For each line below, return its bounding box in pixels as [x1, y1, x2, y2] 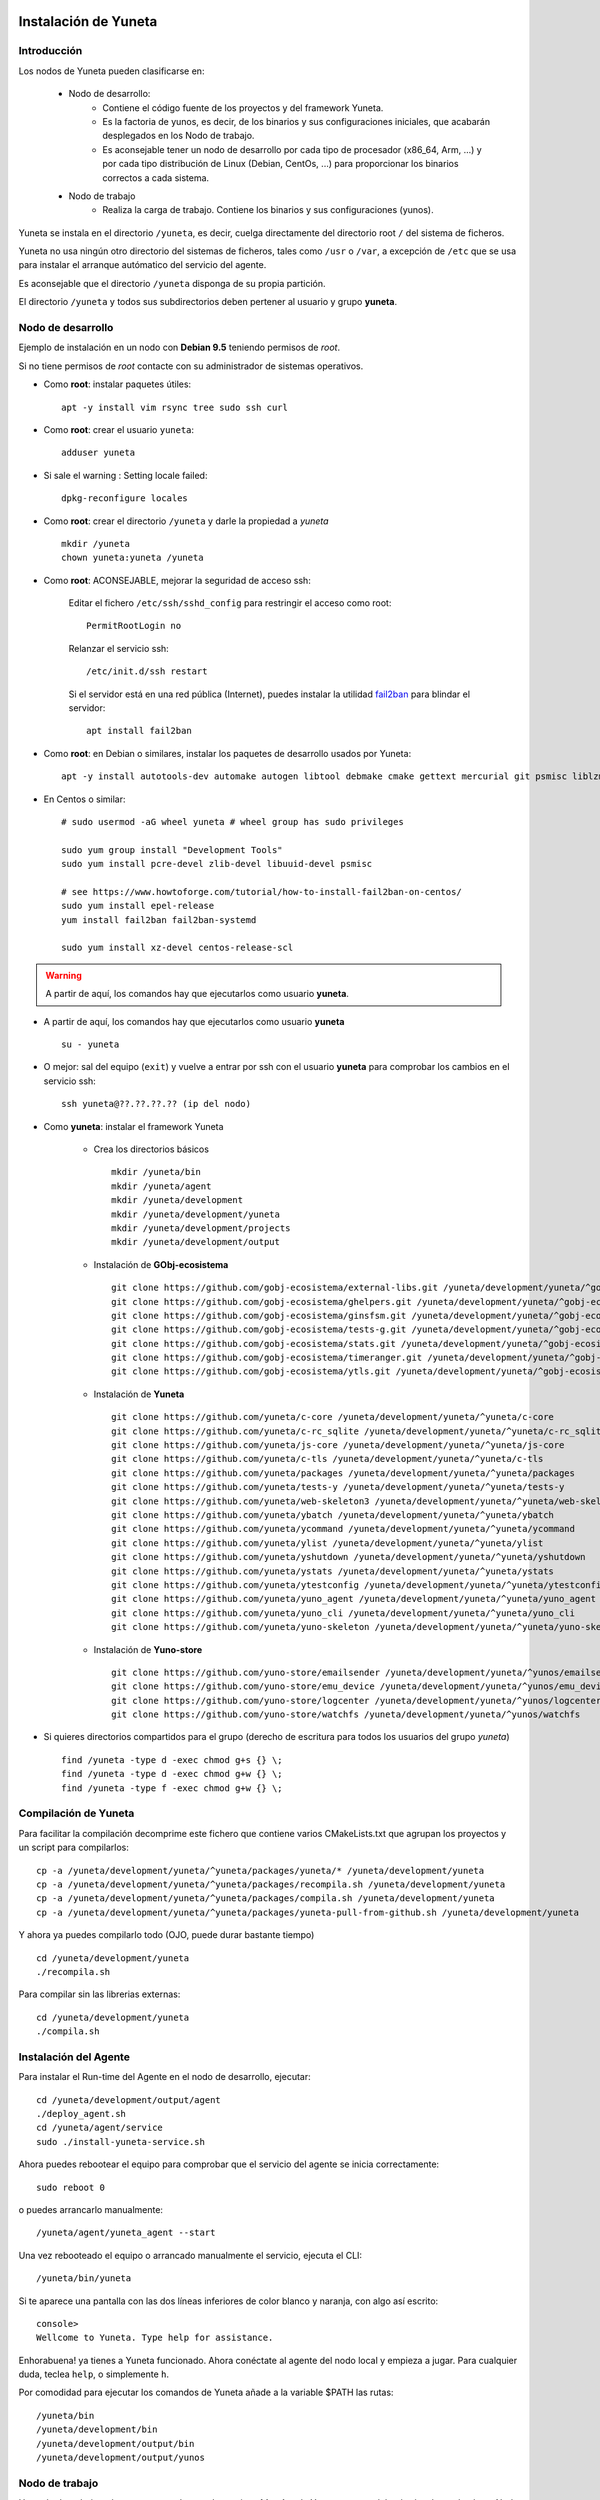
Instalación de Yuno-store [93, 1643, 203, 1655]
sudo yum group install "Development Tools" [61, 844, 284, 855]
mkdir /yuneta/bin [111, 1166, 202, 1178]
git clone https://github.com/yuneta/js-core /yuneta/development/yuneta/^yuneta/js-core [111, 1440, 565, 1451]
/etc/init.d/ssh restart [86, 666, 208, 677]
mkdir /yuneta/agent [111, 1180, 212, 1192]
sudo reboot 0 [36, 2181, 105, 2193]
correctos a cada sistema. [102, 171, 210, 184]
